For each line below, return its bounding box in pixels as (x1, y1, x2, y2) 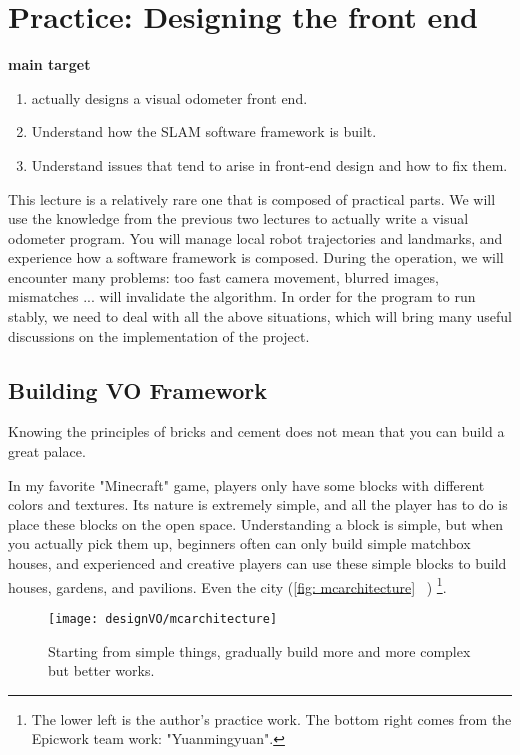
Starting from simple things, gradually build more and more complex (48, 640, 471, 661)
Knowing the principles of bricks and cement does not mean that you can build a (8, 421, 505, 442)
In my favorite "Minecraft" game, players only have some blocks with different (8, 474, 485, 495)
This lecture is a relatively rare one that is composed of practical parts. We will (8, 188, 496, 209)
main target (8, 54, 91, 75)
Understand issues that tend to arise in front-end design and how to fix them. (31, 154, 508, 175)
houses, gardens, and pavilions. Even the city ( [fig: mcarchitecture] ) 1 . (8, 573, 447, 597)
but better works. (48, 660, 155, 681)
